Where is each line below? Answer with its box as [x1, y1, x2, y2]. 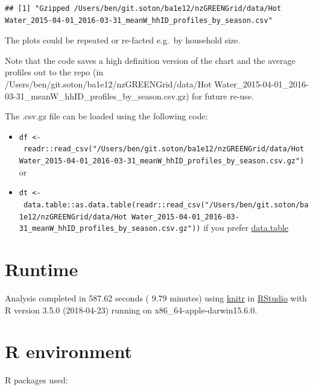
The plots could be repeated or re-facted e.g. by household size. [5, 34, 241, 46]
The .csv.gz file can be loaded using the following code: [5, 110, 208, 122]
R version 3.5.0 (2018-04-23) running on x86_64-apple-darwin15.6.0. [5, 303, 258, 316]
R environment [5, 339, 132, 363]
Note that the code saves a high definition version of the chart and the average [5, 54, 296, 66]
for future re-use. [192, 89, 254, 102]
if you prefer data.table [203, 221, 289, 234]
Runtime [5, 257, 78, 281]
